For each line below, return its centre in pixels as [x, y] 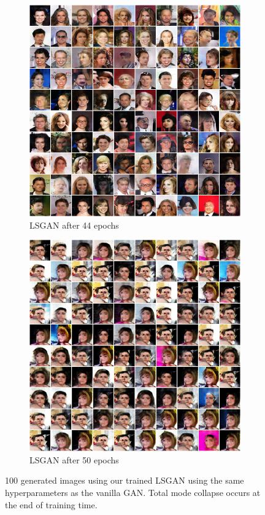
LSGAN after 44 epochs [74, 225]
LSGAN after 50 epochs [74, 459]
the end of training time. [51, 504]
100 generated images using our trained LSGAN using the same [125, 480]
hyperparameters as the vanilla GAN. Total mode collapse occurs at [133, 492]
